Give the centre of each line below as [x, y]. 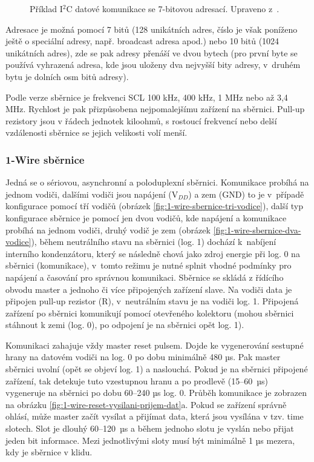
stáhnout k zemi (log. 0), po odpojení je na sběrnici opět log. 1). [125, 325]
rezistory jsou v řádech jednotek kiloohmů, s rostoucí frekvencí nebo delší [141, 120]
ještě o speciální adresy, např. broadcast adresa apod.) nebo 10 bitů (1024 [142, 41]
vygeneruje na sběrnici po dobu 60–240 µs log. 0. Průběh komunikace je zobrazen [156, 393]
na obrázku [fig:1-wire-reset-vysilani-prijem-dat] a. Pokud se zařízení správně [146, 404]
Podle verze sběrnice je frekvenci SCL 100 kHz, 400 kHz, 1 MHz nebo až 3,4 [147, 97]
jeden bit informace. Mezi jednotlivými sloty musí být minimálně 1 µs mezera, [150, 440]
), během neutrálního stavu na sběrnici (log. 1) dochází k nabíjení [154, 242]
